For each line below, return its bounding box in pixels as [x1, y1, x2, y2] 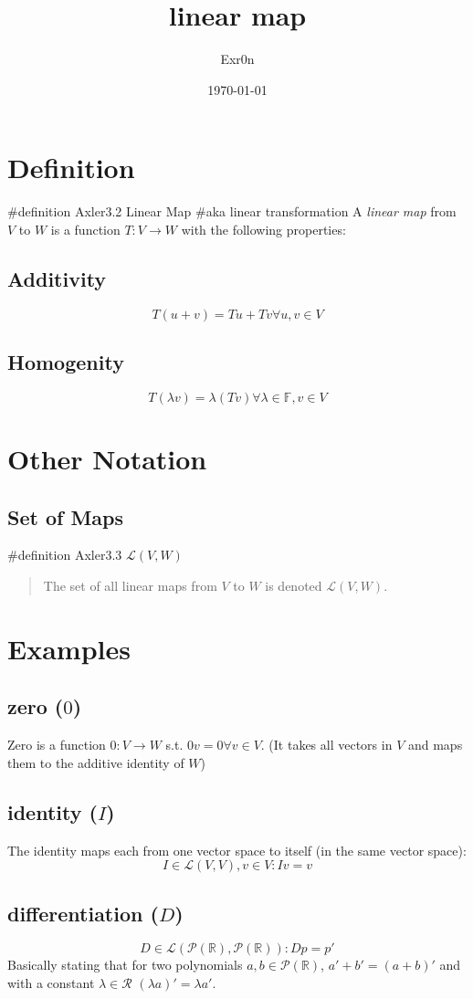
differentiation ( [7, 899, 159, 927]
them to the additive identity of [7, 752, 184, 772]
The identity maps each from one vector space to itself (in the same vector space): [7, 840, 467, 859]
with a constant [7, 973, 95, 992]
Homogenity [7, 348, 124, 376]
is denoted [265, 576, 322, 595]
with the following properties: [181, 219, 346, 238]
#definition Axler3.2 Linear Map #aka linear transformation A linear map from [7, 202, 457, 221]
